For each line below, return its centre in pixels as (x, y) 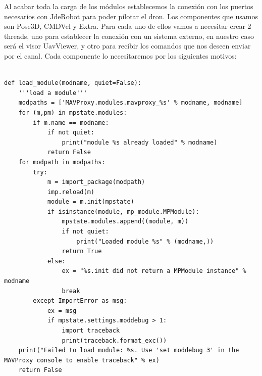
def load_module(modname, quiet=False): (73, 83)
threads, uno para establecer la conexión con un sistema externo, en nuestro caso (129, 36)
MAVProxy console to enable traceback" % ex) (82, 360)
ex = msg (62, 311)
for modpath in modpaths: (62, 162)
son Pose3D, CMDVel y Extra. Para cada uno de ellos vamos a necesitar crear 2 (128, 26)
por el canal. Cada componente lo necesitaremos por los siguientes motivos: (120, 55)
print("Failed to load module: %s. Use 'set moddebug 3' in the (129, 350)
